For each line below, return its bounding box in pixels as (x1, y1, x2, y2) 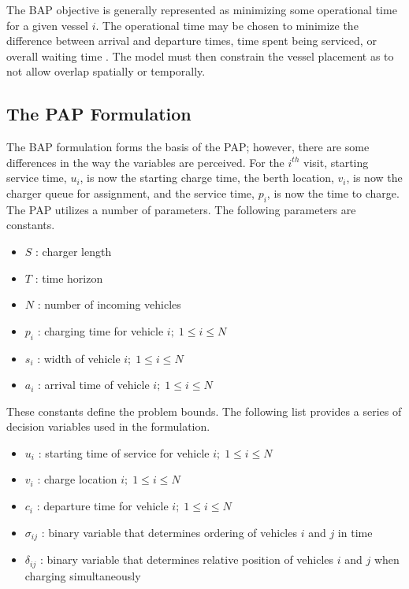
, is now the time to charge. (266, 184, 400, 201)
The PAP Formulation (6, 102, 191, 126)
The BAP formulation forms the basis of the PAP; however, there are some (6, 139, 370, 155)
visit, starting (303, 154, 369, 170)
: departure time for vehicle (36, 498, 169, 514)
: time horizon (35, 269, 103, 286)
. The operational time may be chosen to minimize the (95, 17, 359, 33)
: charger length (35, 243, 112, 259)
